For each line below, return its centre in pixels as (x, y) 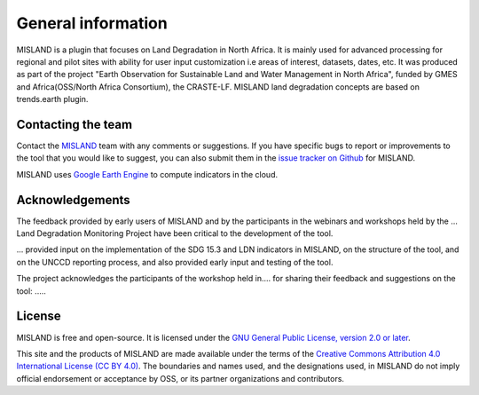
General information (92, 23)
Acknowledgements (73, 200)
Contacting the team (75, 124)
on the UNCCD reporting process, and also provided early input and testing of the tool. (175, 262)
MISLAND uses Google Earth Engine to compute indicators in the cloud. (147, 174)
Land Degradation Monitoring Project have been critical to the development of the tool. (175, 233)
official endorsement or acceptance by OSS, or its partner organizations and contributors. (181, 378)
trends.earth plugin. (52, 99)
